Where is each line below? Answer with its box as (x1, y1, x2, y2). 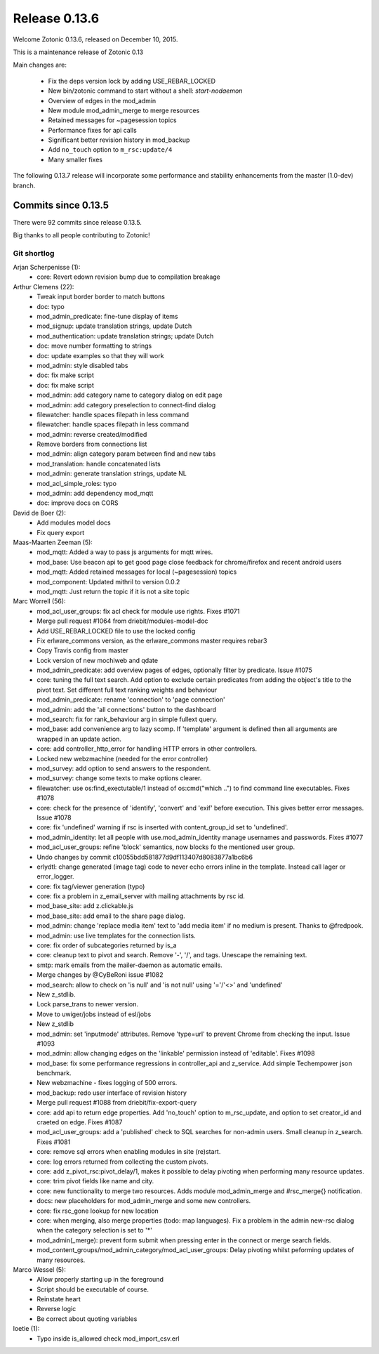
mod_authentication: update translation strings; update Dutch (36, 331, 214, 340)
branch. (13, 181, 36, 190)
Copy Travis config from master (36, 646, 129, 655)
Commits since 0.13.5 (13, 199, 109, 211)
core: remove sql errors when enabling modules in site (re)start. (36, 1148, 221, 1156)
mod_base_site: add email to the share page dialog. (36, 912, 185, 920)
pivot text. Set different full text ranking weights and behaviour (36, 685, 218, 694)
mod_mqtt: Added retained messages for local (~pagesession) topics (36, 567, 237, 576)
